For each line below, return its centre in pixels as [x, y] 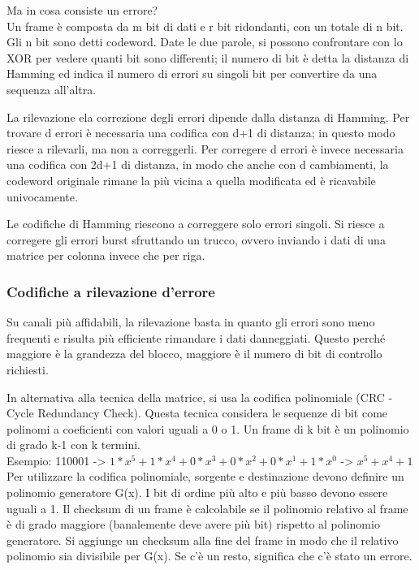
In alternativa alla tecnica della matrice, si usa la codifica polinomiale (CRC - [200, 397]
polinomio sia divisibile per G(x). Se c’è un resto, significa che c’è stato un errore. [209, 556]
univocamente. [42, 196]
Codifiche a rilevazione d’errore [111, 291]
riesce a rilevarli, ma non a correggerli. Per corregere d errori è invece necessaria [205, 148]
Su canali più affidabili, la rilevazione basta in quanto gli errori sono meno [191, 322]
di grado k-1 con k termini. [73, 445]
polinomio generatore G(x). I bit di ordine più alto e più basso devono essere [197, 492]
